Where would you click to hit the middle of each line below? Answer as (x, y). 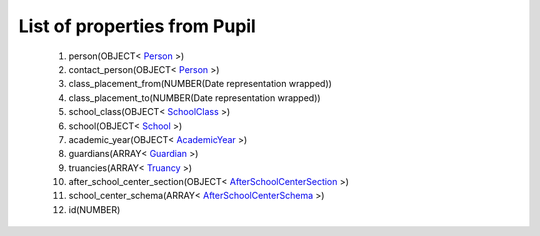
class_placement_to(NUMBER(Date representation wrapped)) (194, 97)
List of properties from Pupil (137, 26)
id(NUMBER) (94, 209)
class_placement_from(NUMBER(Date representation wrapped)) (200, 84)
